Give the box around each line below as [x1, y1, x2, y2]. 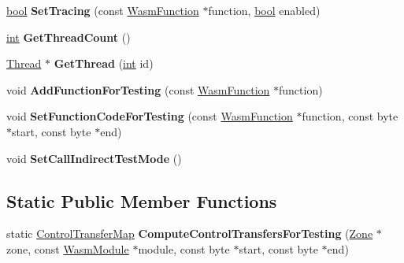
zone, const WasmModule [6, 240, 129, 257]
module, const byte [138, 240, 230, 257]
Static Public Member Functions [6, 188, 277, 213]
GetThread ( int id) [54, 55, 154, 72]
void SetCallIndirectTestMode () [6, 150, 182, 166]
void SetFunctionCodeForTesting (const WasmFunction [6, 108, 293, 124]
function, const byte [302, 108, 398, 124]
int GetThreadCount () [6, 28, 131, 45]
